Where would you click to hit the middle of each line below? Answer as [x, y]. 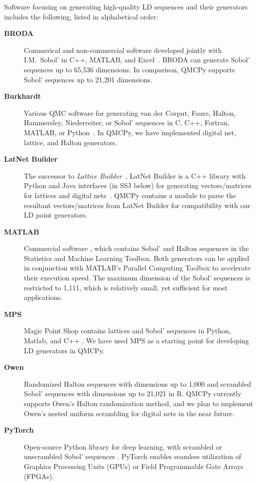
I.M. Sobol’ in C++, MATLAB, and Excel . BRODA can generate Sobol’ [137, 60]
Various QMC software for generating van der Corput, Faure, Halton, [130, 113]
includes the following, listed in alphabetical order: [81, 16]
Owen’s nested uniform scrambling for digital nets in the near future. [129, 413]
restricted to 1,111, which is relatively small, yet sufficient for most [126, 287]
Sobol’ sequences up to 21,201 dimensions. [88, 79]
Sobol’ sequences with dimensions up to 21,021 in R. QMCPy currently [133, 393]
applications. [43, 297]
